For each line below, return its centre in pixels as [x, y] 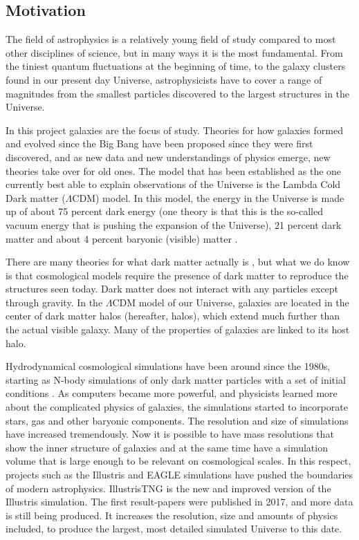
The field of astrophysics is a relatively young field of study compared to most [171, 39]
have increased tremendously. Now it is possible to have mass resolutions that [170, 434]
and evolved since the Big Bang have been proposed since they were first [159, 143]
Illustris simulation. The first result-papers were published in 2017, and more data [179, 502]
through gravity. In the [54, 302]
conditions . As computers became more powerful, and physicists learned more [172, 393]
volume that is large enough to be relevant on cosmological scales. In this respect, [178, 461]
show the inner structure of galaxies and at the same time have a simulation [167, 447]
